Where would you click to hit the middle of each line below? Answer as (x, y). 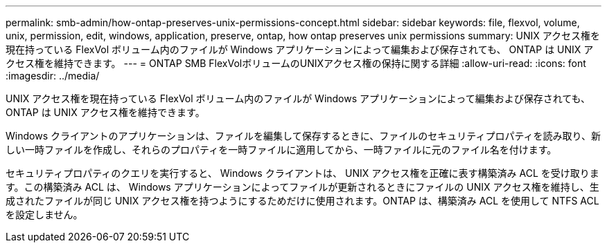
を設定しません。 (44, 214)
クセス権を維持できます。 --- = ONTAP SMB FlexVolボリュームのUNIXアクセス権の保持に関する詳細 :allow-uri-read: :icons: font (296, 63)
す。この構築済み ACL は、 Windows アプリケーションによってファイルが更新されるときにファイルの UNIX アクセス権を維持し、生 (302, 187)
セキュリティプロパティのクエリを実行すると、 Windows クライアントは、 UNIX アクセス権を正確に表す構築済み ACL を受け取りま (302, 173)
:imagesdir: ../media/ (53, 76)
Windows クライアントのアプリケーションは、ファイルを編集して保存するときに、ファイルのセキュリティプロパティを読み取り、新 (303, 136)
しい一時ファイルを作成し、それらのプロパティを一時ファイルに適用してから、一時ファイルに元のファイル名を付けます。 (281, 150)
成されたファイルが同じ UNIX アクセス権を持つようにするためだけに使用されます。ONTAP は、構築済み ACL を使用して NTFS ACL (302, 201)
